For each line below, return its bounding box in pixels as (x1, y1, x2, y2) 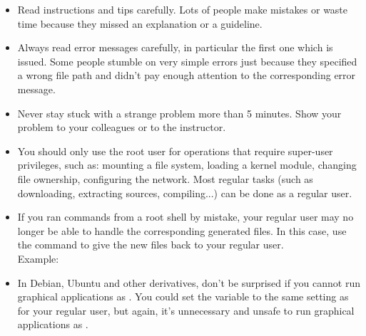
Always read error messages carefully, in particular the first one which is (17, 40, 333, 55)
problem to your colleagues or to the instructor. (17, 120, 226, 135)
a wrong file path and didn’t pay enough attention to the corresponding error (17, 68, 356, 83)
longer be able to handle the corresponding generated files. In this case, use (17, 223, 347, 238)
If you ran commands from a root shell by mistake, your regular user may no (17, 209, 354, 224)
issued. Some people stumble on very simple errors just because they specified (17, 53, 357, 68)
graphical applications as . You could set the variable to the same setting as (17, 289, 349, 304)
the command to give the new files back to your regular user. (17, 237, 284, 252)
